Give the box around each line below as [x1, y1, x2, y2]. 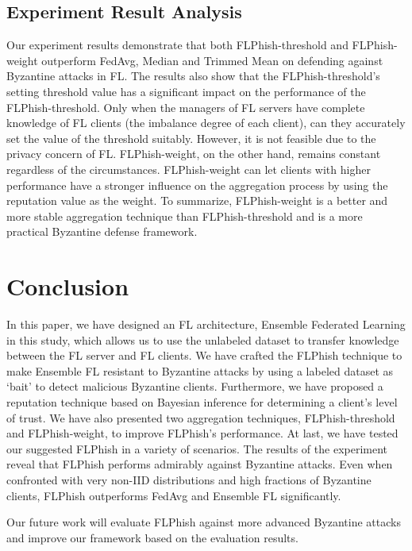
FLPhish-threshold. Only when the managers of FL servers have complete [6, 98, 365, 115]
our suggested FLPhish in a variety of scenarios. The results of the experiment [6, 440, 388, 457]
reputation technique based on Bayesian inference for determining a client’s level [6, 394, 398, 410]
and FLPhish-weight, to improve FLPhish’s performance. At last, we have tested [6, 425, 399, 441]
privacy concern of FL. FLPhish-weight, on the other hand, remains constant [6, 145, 381, 162]
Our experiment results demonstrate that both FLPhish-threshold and [6, 37, 348, 53]
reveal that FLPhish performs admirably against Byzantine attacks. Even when [6, 456, 393, 472]
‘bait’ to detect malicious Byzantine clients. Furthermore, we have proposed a [6, 378, 383, 395]
